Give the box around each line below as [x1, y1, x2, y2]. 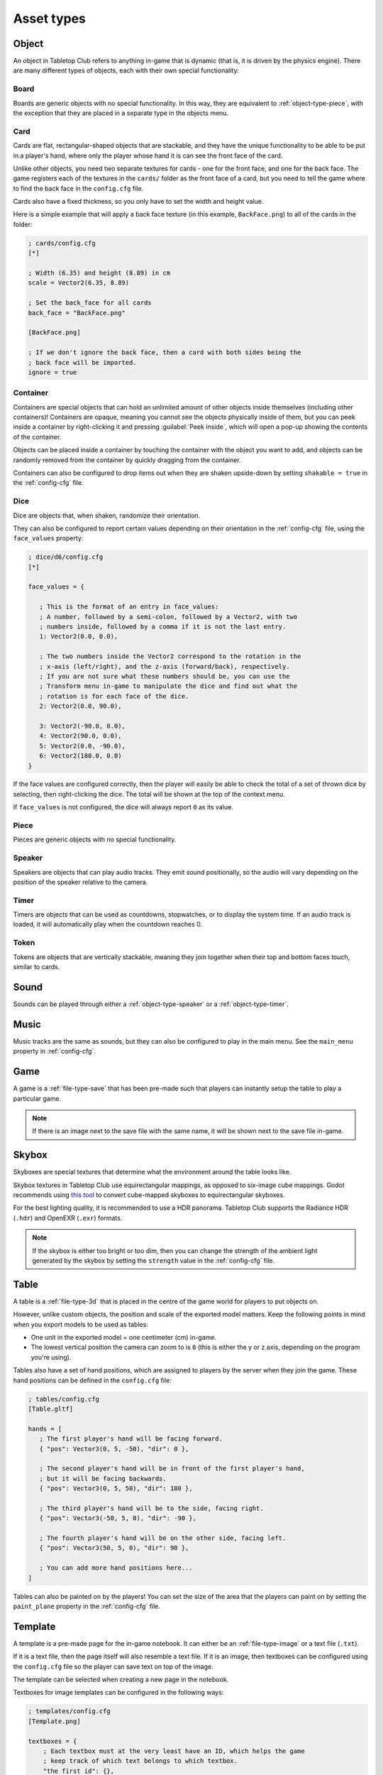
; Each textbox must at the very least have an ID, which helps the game [43, 1747, 305, 1755]
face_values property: [13, 534, 84, 542]
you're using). [30, 1353, 72, 1361]
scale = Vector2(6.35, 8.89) [28, 279, 130, 287]
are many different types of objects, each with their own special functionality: [13, 66, 240, 75]
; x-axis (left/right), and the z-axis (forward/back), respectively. [39, 662, 290, 670]
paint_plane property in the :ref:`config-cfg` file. [13, 1602, 161, 1610]
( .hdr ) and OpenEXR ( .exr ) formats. [13, 1213, 123, 1222]
